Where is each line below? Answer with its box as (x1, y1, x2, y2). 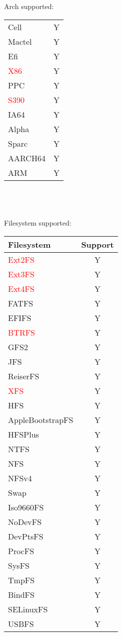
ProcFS (8, 545, 34, 557)
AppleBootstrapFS (8, 413, 73, 426)
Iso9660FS (8, 501, 44, 513)
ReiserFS (8, 370, 39, 382)
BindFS (8, 588, 34, 600)
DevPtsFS (8, 530, 43, 542)
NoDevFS (8, 515, 42, 527)
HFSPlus (8, 428, 39, 440)
